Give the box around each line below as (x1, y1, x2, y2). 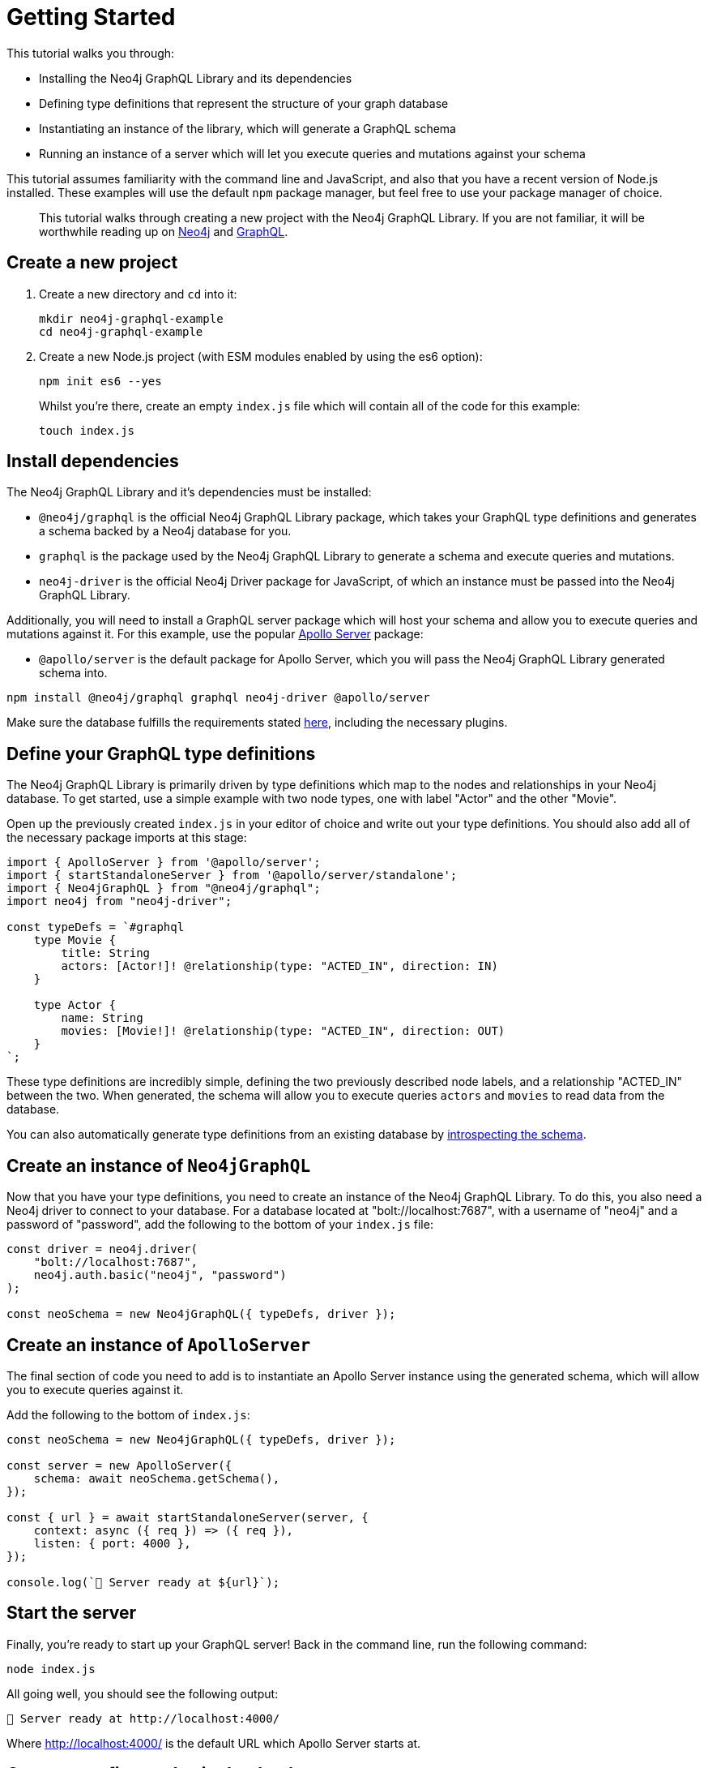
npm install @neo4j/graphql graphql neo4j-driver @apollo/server (6, 691, 430, 705)
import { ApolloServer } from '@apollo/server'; (6, 856, 321, 869)
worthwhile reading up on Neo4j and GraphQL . (39, 224, 288, 238)
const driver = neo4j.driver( (6, 1242, 198, 1256)
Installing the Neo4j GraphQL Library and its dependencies (39, 71, 352, 85)
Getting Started (6, 3, 176, 31)
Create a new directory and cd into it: (39, 286, 237, 301)
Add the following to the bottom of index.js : (6, 1407, 250, 1422)
